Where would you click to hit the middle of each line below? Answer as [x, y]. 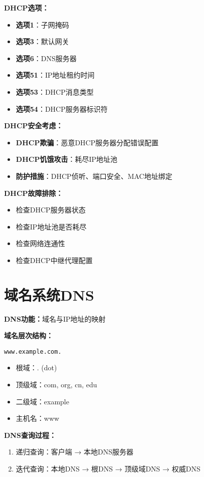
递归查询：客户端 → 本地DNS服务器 [75, 452]
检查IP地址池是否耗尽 [51, 226]
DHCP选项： [27, 8]
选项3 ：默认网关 [42, 41]
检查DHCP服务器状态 [51, 210]
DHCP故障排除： [34, 193]
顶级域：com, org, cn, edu [56, 385]
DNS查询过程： [30, 435]
